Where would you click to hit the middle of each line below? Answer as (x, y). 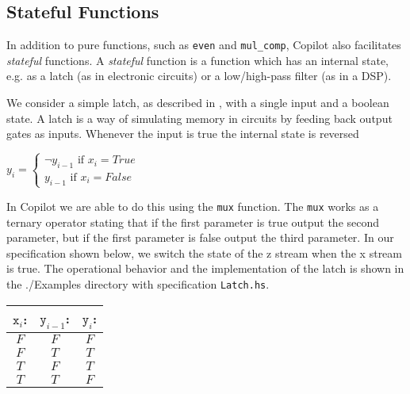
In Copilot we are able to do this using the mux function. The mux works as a (193, 206)
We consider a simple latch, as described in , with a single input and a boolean (198, 103)
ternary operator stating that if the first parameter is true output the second (193, 222)
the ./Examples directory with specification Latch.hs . (138, 284)
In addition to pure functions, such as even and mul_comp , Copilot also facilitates (204, 45)
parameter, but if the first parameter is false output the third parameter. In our (200, 237)
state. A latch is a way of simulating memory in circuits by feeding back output (199, 118)
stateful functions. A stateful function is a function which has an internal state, (198, 60)
